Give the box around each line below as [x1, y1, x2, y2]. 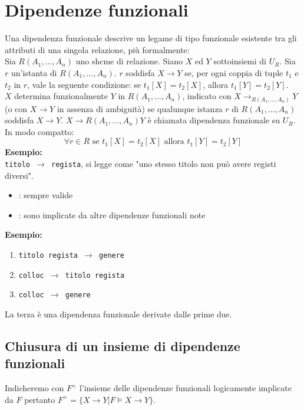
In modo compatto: [5, 125, 74, 137]
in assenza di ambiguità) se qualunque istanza [57, 102, 223, 114]
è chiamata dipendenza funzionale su [147, 114, 280, 126]
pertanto [24, 393, 55, 405]
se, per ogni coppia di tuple [184, 66, 283, 78]
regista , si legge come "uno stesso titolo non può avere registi [51, 157, 276, 169]
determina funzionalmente [14, 90, 108, 102]
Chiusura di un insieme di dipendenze [5, 336, 240, 355]
